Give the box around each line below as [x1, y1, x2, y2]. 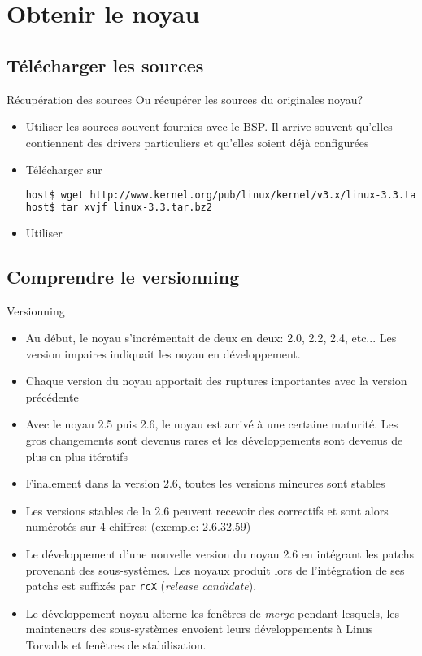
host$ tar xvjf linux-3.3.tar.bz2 [25, 201, 212, 213]
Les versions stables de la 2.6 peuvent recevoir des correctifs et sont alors [25, 502, 389, 519]
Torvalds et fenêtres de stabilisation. [25, 636, 207, 654]
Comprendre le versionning [7, 263, 240, 289]
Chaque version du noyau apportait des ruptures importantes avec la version [25, 372, 407, 389]
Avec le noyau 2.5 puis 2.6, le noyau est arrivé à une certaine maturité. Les [25, 415, 398, 432]
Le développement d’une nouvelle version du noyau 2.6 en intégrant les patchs [25, 545, 415, 563]
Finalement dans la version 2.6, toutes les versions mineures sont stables [25, 475, 385, 492]
